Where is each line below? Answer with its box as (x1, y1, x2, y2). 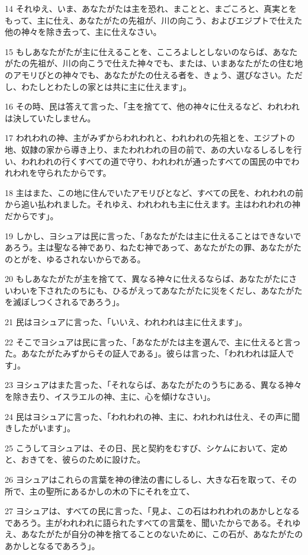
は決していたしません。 (5, 111, 96, 124)
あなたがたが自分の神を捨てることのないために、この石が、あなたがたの (21, 528, 303, 540)
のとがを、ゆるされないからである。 (5, 252, 146, 265)
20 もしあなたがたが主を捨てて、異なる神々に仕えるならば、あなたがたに (5, 272, 289, 285)
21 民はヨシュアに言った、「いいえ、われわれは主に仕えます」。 (5, 316, 247, 328)
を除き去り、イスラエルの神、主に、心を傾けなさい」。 (5, 390, 216, 403)
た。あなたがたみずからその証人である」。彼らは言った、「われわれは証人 (5, 347, 286, 360)
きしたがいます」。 (5, 422, 75, 434)
